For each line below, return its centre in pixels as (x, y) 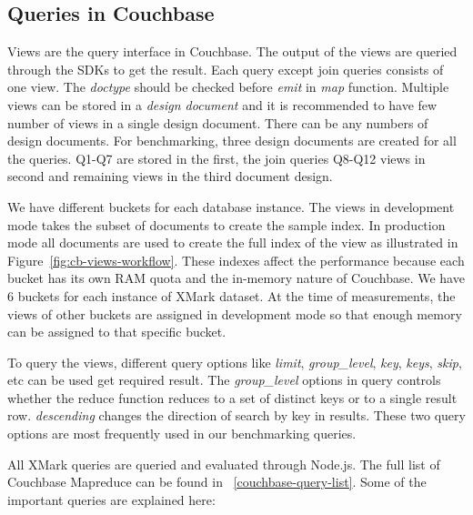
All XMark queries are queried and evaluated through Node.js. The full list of (224, 464)
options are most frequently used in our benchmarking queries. (182, 434)
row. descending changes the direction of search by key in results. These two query (236, 415)
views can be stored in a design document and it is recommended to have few (222, 104)
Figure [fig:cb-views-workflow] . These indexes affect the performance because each (236, 260)
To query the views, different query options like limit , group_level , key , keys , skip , (235, 362)
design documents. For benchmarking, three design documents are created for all (232, 141)
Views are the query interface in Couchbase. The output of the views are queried (232, 51)
